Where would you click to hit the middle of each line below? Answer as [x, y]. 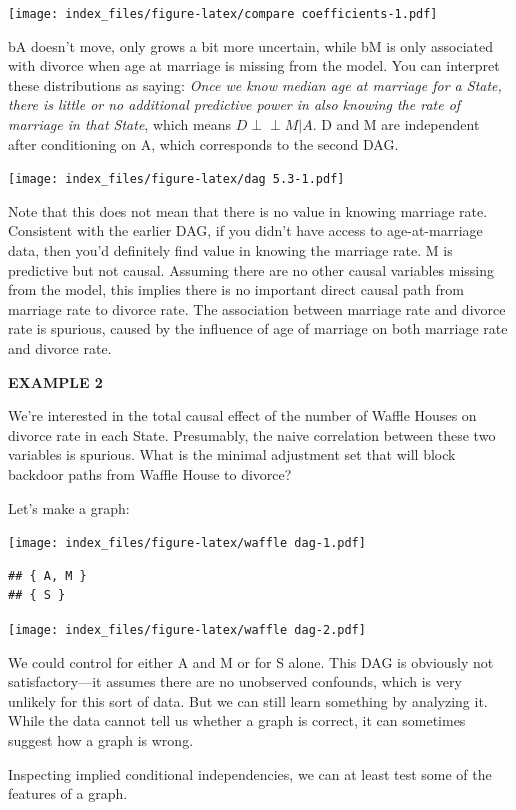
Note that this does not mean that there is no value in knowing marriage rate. [248, 210]
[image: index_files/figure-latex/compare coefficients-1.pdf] [223, 14]
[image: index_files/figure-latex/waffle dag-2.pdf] [187, 630]
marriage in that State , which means [120, 124]
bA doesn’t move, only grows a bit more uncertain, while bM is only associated [251, 45]
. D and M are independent [396, 124]
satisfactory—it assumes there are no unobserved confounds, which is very [235, 681]
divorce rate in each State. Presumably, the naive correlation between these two [252, 434]
